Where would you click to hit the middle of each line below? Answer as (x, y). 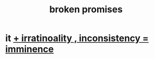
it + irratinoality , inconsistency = (77, 38)
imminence (29, 49)
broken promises (86, 9)
